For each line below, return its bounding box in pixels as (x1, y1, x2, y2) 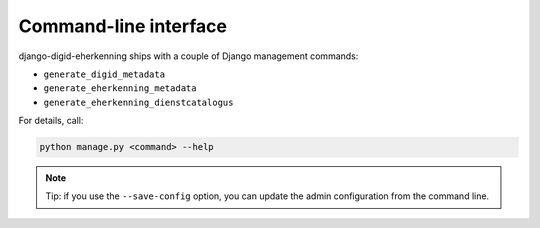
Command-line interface (18, 15, 227, 37)
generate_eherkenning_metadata (43, 83, 197, 94)
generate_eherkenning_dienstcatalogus (43, 96, 234, 108)
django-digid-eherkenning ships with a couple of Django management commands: (18, 50, 359, 62)
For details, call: (18, 115, 84, 127)
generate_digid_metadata (43, 68, 165, 80)
